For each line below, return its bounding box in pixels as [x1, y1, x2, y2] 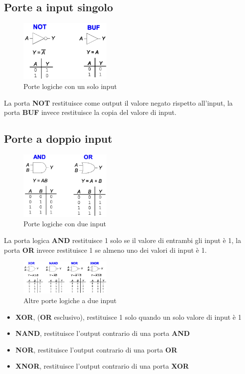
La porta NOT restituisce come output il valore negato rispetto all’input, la [4, 97, 233, 108]
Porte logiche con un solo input [23, 81, 117, 91]
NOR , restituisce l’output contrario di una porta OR [15, 344, 178, 354]
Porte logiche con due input [23, 219, 107, 229]
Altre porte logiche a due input [23, 295, 117, 305]
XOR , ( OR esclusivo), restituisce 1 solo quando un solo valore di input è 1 [15, 311, 242, 322]
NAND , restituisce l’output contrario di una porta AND [15, 328, 190, 338]
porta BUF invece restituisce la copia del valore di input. [4, 107, 177, 117]
